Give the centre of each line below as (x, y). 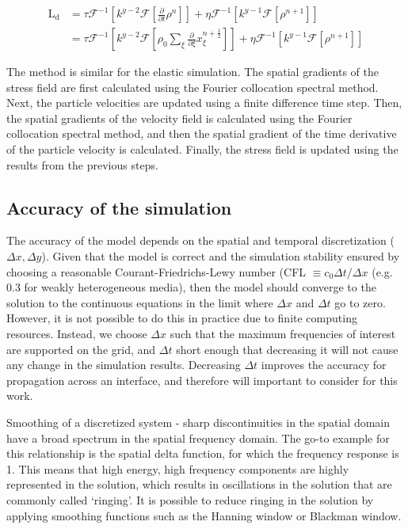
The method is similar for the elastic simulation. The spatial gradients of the (193, 72)
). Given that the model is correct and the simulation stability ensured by (221, 256)
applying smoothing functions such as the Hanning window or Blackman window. (204, 515)
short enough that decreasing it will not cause (287, 349)
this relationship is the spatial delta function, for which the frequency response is (203, 453)
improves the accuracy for (324, 365)
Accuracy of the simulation (119, 207)
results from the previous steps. (82, 164)
